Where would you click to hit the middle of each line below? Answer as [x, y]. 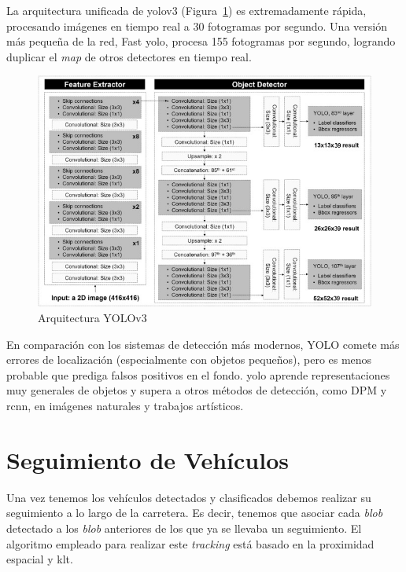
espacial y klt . [40, 559]
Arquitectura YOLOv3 [92, 318]
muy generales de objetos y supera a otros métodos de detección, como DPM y [197, 390]
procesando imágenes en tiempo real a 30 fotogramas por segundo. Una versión [197, 26]
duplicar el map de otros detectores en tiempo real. [129, 56]
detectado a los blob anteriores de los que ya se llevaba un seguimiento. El [184, 528]
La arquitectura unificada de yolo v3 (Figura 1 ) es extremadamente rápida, [186, 10]
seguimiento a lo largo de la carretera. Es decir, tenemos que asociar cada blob [195, 513]
